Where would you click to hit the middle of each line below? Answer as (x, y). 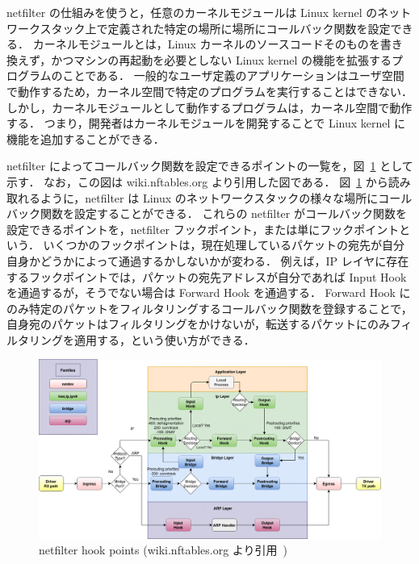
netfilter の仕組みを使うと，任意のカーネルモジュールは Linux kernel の (192, 12)
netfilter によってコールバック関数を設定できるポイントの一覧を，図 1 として (210, 166)
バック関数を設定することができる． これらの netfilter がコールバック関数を (207, 213)
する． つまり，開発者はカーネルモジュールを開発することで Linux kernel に (206, 123)
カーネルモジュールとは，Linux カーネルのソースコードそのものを (206, 44)
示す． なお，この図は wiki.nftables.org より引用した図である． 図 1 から (197, 181)
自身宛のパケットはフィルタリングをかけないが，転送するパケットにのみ (198, 324)
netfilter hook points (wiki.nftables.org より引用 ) (163, 550)
